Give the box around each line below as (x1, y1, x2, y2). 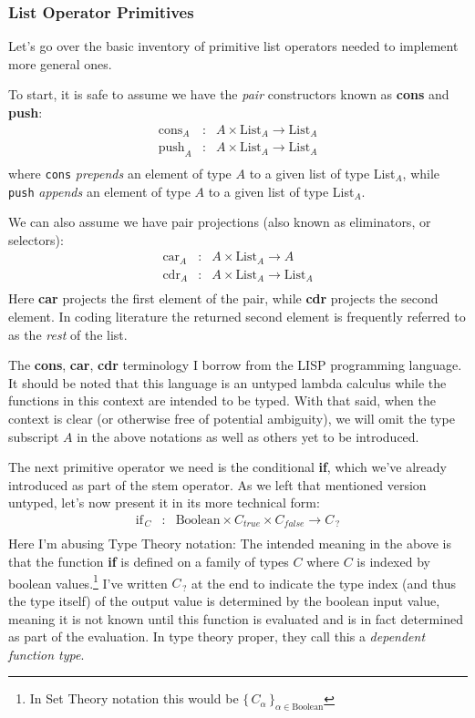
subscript (8, 426, 59, 446)
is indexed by (356, 552, 430, 571)
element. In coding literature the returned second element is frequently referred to (8, 307, 466, 326)
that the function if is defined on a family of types (8, 552, 289, 571)
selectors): (8, 230, 64, 249)
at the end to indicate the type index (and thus (191, 573, 456, 592)
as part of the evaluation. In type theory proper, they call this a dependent (8, 627, 426, 646)
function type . (8, 644, 85, 663)
